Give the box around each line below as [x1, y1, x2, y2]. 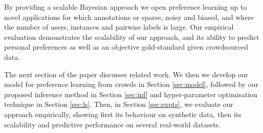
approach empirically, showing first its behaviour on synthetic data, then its [4, 108, 242, 119]
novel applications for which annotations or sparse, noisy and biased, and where [4, 11, 254, 22]
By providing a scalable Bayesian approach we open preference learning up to [4, 2, 247, 12]
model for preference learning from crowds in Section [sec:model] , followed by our [4, 79, 259, 90]
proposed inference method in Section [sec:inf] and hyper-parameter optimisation [4, 88, 258, 99]
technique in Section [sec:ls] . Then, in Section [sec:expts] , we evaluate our [4, 99, 233, 109]
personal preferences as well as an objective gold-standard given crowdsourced [4, 41, 248, 52]
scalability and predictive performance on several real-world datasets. [4, 119, 221, 129]
